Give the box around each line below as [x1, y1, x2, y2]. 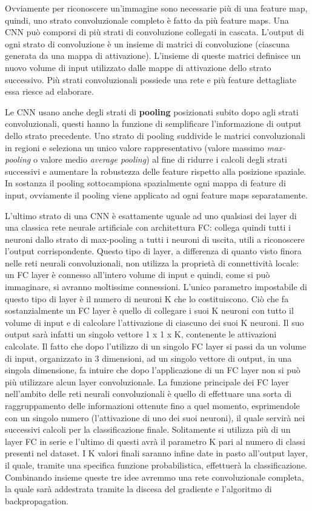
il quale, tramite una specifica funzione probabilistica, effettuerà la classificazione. [5, 458, 307, 471]
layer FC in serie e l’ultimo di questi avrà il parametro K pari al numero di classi [5, 435, 305, 447]
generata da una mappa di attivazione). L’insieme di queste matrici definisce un [5, 49, 301, 62]
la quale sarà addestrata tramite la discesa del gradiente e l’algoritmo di [5, 482, 272, 495]
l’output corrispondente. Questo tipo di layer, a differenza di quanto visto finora [5, 245, 302, 257]
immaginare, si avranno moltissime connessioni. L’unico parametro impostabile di [5, 280, 307, 293]
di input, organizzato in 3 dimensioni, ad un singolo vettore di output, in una [5, 351, 292, 364]
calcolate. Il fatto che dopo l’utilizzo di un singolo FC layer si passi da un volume [5, 340, 307, 353]
